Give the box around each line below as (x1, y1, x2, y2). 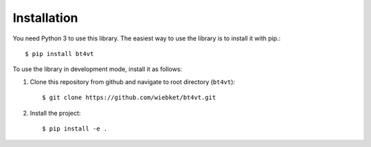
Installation (12, 10, 78, 25)
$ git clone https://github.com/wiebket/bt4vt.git (42, 94, 216, 102)
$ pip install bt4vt (25, 50, 94, 57)
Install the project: (30, 109, 81, 117)
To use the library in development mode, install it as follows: (12, 65, 182, 73)
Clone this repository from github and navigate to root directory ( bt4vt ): (30, 77, 236, 85)
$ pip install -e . (42, 124, 108, 133)
